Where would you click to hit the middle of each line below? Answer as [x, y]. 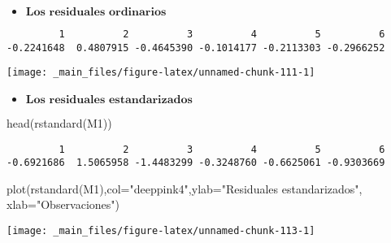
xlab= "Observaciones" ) [63, 204]
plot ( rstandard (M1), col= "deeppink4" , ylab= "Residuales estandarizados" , [185, 188]
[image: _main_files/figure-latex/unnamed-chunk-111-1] [161, 73]
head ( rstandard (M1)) [59, 122]
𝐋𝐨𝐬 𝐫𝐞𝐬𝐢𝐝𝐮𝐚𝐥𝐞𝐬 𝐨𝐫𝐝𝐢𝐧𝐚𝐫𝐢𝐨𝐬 [96, 12]
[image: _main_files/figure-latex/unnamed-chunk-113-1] [161, 231]
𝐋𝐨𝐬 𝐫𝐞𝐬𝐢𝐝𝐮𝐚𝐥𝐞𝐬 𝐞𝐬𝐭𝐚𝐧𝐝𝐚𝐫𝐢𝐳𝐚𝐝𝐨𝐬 [109, 100]
